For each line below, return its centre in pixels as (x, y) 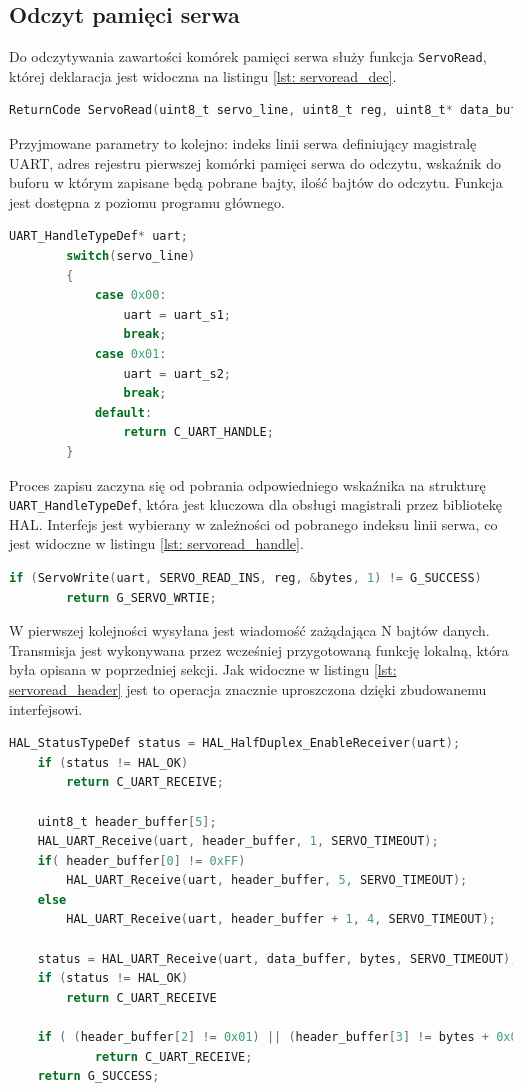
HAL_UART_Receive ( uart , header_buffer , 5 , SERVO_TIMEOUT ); (267, 880)
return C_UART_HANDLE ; (198, 432)
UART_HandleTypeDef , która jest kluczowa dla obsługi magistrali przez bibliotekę (255, 504)
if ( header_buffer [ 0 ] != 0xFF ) (141, 860)
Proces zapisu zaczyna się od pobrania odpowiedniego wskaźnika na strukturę (247, 484)
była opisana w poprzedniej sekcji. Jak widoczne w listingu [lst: (203, 669)
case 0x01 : (130, 353)
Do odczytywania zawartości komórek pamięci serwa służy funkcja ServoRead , (248, 56)
